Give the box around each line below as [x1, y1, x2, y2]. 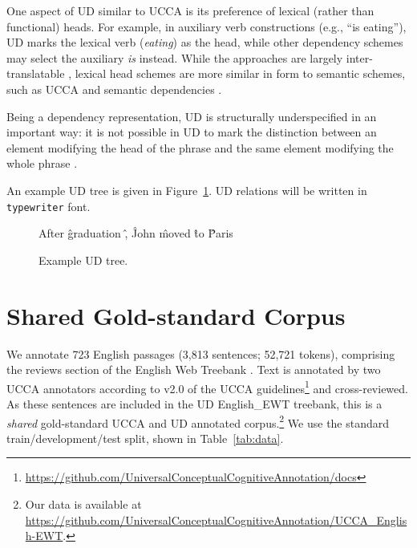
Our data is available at [25, 495, 142, 512]
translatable [6, 65, 65, 82]
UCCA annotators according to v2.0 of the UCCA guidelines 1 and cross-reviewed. [6, 377, 408, 396]
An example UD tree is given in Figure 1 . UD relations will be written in [6, 181, 367, 198]
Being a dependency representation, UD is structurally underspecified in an [6, 108, 377, 124]
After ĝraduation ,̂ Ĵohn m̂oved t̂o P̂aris [38, 225, 233, 242]
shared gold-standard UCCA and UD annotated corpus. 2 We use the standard [6, 412, 390, 431]
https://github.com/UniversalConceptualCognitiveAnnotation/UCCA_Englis [25, 511, 407, 528]
